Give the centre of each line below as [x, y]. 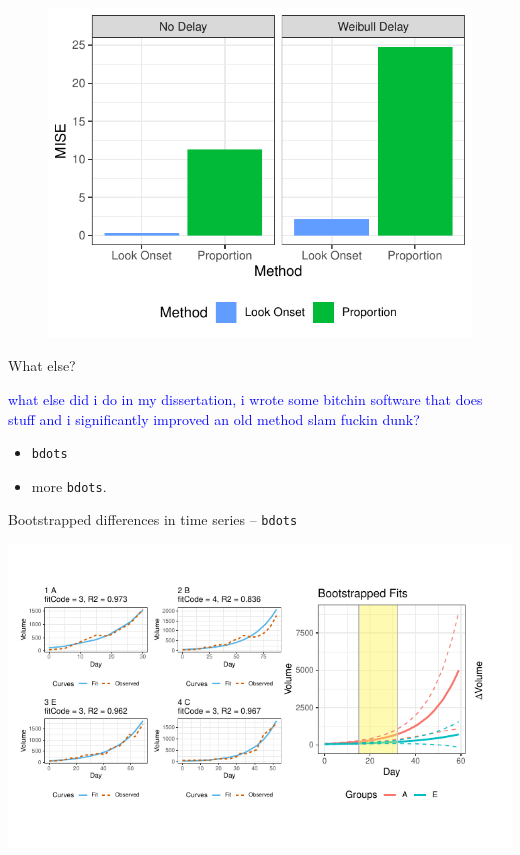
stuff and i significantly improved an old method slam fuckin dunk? [214, 418]
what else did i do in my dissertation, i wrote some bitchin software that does [245, 398]
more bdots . [69, 485]
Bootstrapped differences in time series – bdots [153, 519]
